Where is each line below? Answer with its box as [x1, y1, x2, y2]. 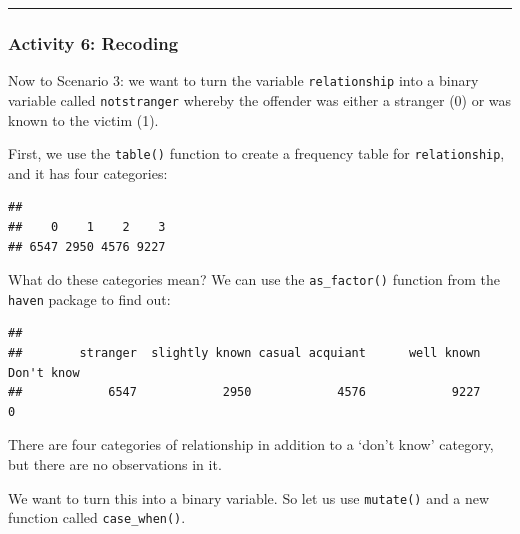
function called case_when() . [8, 507, 186, 528]
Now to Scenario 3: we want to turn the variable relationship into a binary [8, 70, 479, 91]
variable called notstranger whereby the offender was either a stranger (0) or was [8, 89, 512, 110]
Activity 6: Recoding [8, 30, 179, 55]
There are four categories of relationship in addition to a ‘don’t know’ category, [8, 434, 494, 455]
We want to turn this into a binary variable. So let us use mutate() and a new [8, 487, 490, 508]
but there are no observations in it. [8, 454, 222, 475]
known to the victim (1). [8, 109, 159, 130]
